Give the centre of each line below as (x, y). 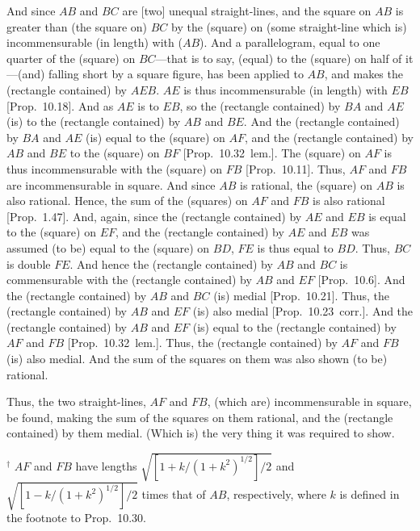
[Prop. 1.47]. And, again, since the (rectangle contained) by (154, 216)
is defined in (370, 494)
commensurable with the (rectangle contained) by (129, 280)
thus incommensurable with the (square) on (115, 168)
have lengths (106, 465)
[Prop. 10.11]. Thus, (296, 168)
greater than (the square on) (77, 26)
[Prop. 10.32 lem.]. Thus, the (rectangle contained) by (202, 343)
